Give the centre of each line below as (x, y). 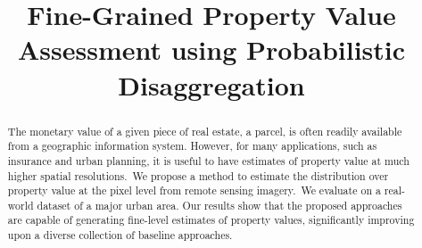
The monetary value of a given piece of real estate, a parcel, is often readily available (205, 131)
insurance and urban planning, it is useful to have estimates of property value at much (208, 160)
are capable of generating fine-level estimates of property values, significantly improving (211, 220)
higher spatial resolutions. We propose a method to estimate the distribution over (198, 175)
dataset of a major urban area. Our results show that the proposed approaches (219, 205)
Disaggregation (211, 84)
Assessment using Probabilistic (211, 50)
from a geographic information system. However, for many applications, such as (192, 146)
